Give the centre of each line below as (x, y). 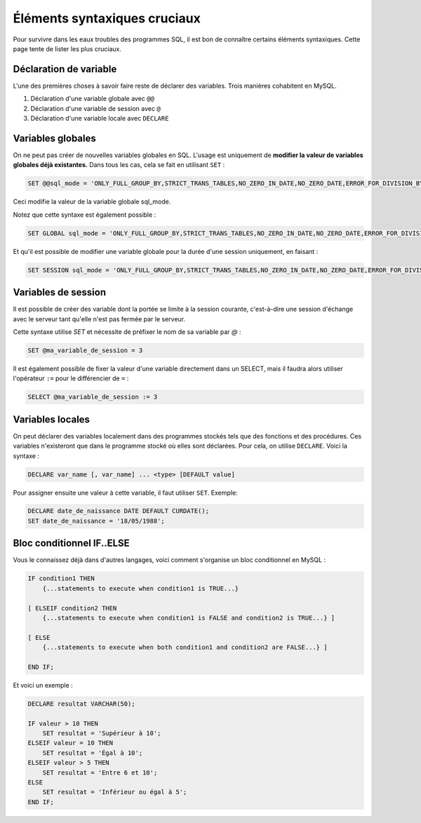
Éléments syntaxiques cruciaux (107, 18)
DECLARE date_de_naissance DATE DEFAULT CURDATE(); (119, 511)
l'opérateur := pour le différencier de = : (71, 378)
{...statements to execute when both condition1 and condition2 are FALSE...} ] (185, 648)
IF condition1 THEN (61, 578)
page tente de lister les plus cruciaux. (67, 48)
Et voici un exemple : (43, 685)
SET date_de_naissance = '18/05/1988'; (96, 521)
